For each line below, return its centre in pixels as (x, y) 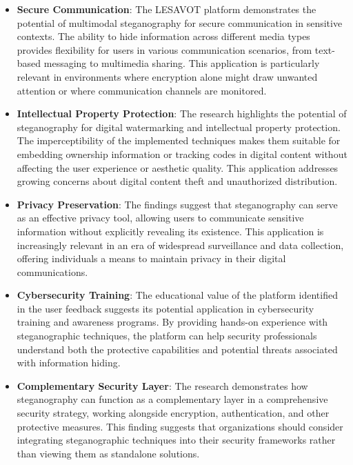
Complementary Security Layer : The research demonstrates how (162, 385)
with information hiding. (69, 363)
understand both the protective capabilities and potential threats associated (177, 349)
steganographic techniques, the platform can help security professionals (167, 336)
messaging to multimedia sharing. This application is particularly (182, 63)
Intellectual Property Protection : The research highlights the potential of (182, 113)
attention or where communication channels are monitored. (142, 90)
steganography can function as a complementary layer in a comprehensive (172, 399)
